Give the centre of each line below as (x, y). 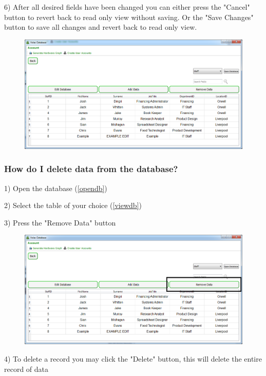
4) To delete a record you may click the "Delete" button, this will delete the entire (133, 359)
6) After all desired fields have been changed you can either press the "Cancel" (127, 7)
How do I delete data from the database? (91, 169)
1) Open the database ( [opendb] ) (56, 188)
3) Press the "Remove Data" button (60, 222)
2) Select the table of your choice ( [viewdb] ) (73, 205)
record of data (26, 369)
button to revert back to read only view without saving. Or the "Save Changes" (129, 17)
